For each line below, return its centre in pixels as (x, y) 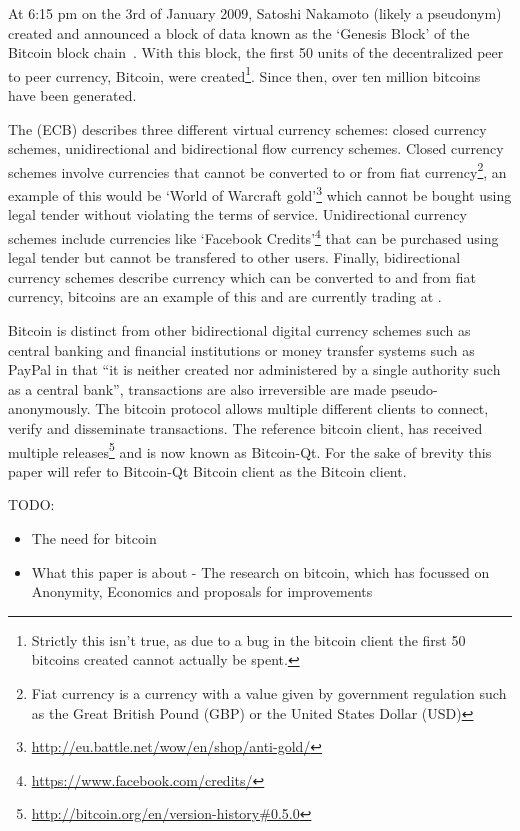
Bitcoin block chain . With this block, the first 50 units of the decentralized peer (256, 52)
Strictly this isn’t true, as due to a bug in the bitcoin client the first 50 (248, 639)
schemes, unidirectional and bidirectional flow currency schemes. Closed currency (256, 148)
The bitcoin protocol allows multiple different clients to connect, (292, 408)
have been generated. (72, 95)
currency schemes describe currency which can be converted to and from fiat (242, 276)
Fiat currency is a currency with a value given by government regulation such (269, 692)
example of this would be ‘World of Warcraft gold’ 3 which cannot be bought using (260, 193)
